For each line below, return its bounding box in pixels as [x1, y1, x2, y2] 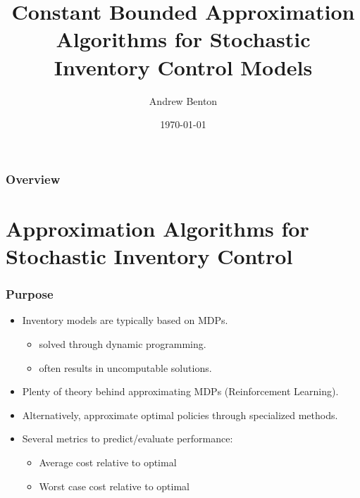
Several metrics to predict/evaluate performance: [22, 431, 233, 446]
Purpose [6, 285, 54, 303]
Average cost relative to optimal [39, 454, 177, 469]
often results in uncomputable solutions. [39, 360, 212, 375]
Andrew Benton [149, 93, 218, 108]
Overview [6, 170, 61, 187]
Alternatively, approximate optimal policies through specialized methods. [22, 407, 338, 422]
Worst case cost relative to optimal [39, 478, 190, 493]
